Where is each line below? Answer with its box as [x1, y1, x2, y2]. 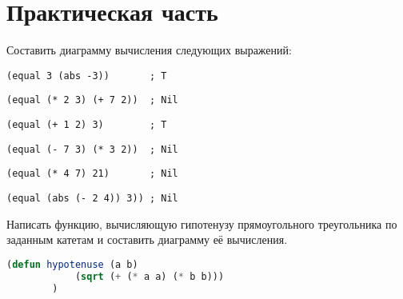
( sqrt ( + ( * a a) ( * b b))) [74, 270, 225, 282]
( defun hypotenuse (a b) [6, 258, 138, 270]
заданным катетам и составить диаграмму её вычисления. [6, 231, 288, 248]
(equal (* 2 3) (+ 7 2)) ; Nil [6, 94, 178, 106]
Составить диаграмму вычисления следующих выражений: [6, 42, 292, 58]
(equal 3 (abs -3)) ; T [6, 70, 167, 82]
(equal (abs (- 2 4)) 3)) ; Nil [6, 193, 178, 204]
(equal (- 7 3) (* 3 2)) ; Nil [6, 143, 178, 155]
